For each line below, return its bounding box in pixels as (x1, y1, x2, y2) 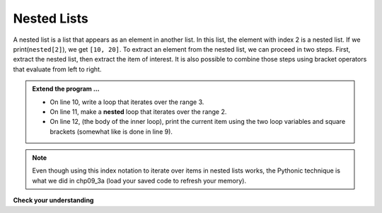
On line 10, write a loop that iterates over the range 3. (50, 98, 204, 106)
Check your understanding (13, 196, 94, 205)
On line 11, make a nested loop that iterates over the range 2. (50, 107, 227, 116)
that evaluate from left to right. (13, 64, 102, 74)
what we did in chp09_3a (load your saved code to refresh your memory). (32, 176, 247, 185)
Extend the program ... (32, 85, 100, 93)
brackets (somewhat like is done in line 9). (50, 127, 173, 136)
